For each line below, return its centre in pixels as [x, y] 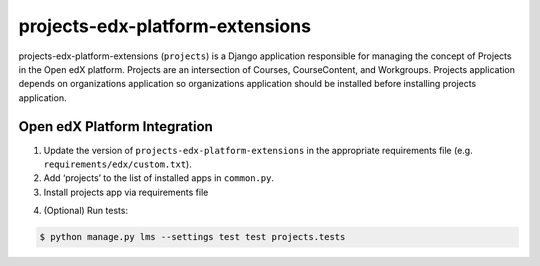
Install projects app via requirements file [126, 192]
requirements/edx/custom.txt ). [117, 164]
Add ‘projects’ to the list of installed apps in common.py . [159, 178]
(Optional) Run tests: [86, 211]
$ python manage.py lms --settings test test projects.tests [192, 237]
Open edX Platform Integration [116, 126]
